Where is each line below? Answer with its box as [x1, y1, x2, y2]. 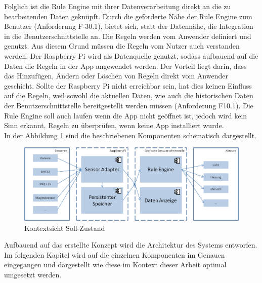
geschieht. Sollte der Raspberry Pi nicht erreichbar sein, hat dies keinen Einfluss [4, 80, 252, 91]
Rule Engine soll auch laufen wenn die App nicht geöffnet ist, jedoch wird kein [4, 110, 247, 120]
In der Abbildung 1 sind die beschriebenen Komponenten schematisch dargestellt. [4, 130, 257, 140]
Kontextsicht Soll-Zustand [24, 222, 105, 233]
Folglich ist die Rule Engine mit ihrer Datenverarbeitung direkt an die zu [4, 1, 231, 11]
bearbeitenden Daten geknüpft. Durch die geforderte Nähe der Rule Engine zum [4, 11, 252, 21]
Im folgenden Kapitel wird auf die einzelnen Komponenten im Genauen [4, 249, 225, 260]
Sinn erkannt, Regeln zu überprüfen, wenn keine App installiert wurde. [4, 120, 224, 131]
